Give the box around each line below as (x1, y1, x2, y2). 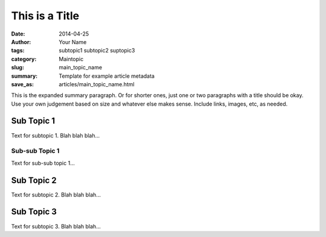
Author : (11, 38, 31, 45)
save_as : (11, 80, 34, 87)
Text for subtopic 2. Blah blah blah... (11, 191, 101, 198)
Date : (11, 30, 25, 37)
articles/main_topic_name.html (59, 80, 135, 87)
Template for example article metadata (59, 72, 155, 80)
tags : (11, 47, 25, 54)
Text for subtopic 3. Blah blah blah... (11, 223, 101, 230)
